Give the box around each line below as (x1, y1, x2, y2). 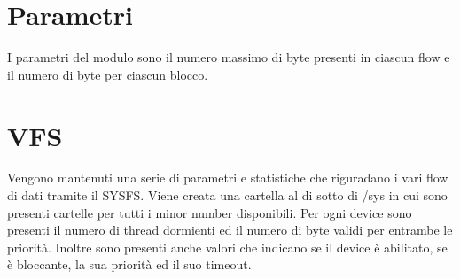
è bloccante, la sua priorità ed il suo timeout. (7, 255, 252, 274)
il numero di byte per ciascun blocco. (7, 65, 208, 83)
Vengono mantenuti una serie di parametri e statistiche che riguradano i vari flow (7, 168, 448, 187)
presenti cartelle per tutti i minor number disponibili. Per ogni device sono (7, 203, 412, 221)
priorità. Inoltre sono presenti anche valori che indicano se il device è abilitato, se (7, 237, 448, 256)
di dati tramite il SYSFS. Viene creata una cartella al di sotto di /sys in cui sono (7, 186, 448, 205)
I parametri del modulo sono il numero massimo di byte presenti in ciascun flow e (7, 48, 450, 66)
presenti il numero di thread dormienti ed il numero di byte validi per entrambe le (7, 221, 453, 239)
